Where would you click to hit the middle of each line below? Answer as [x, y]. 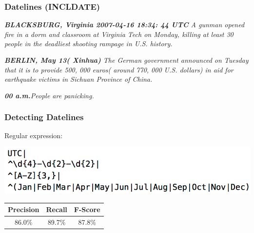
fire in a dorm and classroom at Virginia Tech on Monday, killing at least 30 [119, 34]
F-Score [87, 209]
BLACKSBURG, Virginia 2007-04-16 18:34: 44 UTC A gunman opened [125, 25]
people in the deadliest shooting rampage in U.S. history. [88, 44]
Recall [57, 209]
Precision [24, 209]
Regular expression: [34, 135]
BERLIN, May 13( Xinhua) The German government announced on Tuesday [127, 60]
